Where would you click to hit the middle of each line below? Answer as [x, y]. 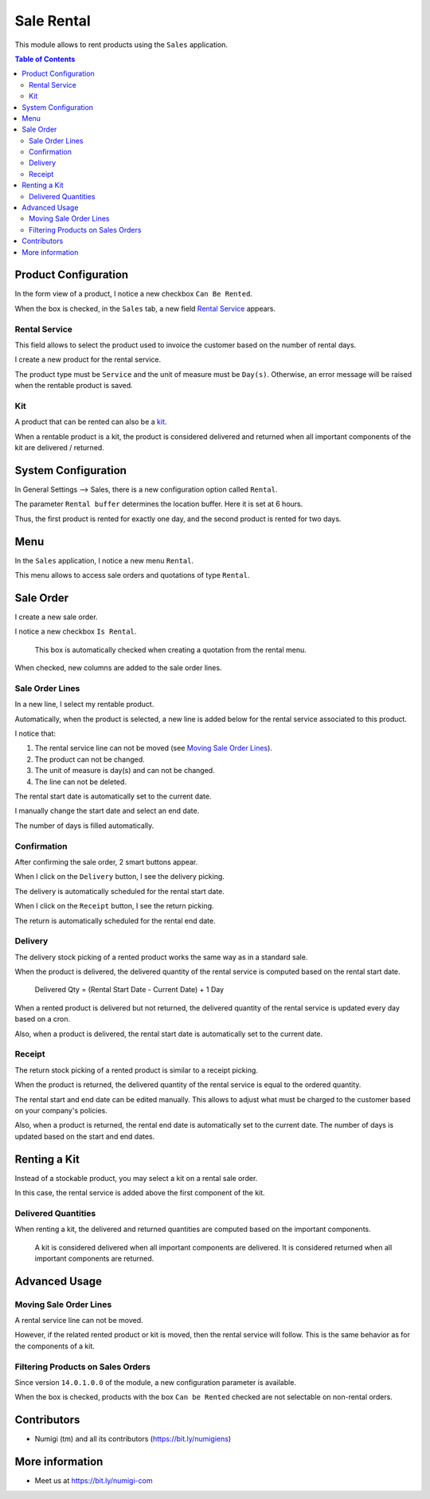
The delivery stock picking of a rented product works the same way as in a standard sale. [161, 957]
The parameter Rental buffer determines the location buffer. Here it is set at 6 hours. [159, 504]
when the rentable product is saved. [74, 386]
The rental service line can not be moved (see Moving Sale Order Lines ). [153, 748]
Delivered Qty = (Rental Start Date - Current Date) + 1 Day [129, 990]
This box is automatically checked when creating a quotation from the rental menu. [170, 649]
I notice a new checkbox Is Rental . [76, 632]
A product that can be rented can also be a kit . [91, 422]
